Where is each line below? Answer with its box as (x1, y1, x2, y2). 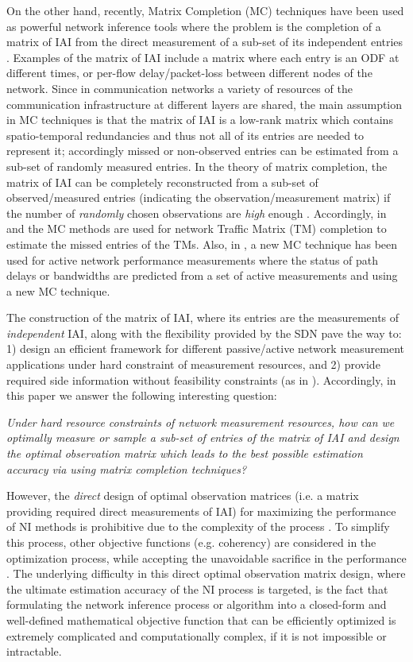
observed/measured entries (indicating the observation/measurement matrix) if (6, 189, 391, 206)
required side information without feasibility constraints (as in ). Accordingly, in (6, 371, 396, 388)
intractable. (6, 643, 62, 660)
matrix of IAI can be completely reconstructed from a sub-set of (6, 173, 318, 190)
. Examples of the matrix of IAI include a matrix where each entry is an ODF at (6, 48, 399, 65)
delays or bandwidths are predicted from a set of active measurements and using (6, 267, 398, 284)
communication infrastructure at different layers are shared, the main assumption (6, 95, 403, 112)
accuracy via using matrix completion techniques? (6, 460, 247, 477)
